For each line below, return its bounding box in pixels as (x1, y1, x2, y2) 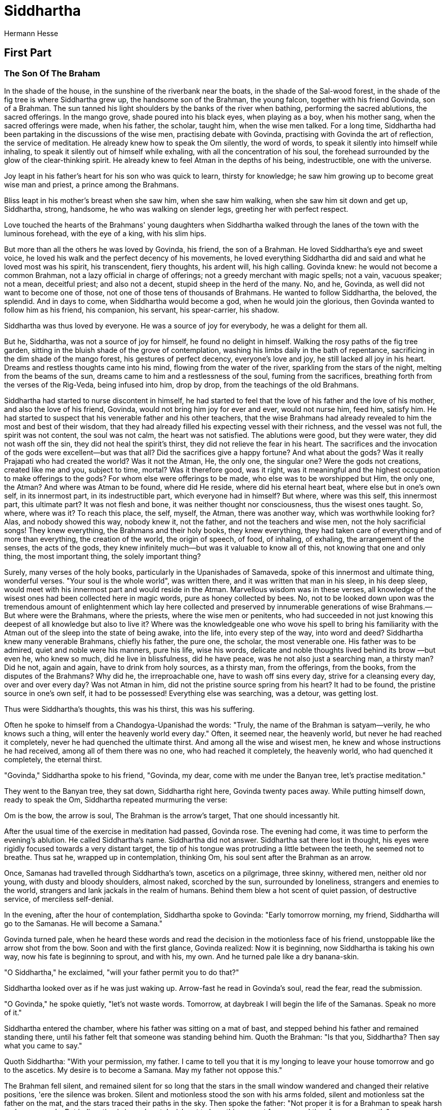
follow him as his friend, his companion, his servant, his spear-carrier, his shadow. (4, 305, 280, 314)
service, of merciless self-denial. (4, 894, 114, 903)
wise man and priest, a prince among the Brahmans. (4, 180, 179, 189)
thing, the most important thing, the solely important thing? (4, 551, 201, 561)
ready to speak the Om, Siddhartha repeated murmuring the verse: (4, 795, 228, 804)
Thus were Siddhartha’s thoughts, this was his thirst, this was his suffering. (4, 704, 255, 713)
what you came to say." (4, 1041, 82, 1050)
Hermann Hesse (4, 29, 59, 38)
